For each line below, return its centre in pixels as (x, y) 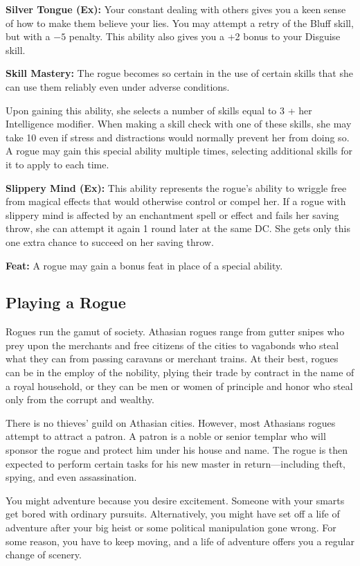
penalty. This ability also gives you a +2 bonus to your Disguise (205, 36)
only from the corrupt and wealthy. (80, 399)
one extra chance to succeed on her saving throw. (110, 241)
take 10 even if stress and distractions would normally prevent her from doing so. (178, 137)
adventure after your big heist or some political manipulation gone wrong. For (171, 528)
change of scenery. (44, 555)
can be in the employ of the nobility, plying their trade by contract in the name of (180, 372)
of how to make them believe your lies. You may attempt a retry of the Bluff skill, (180, 23)
